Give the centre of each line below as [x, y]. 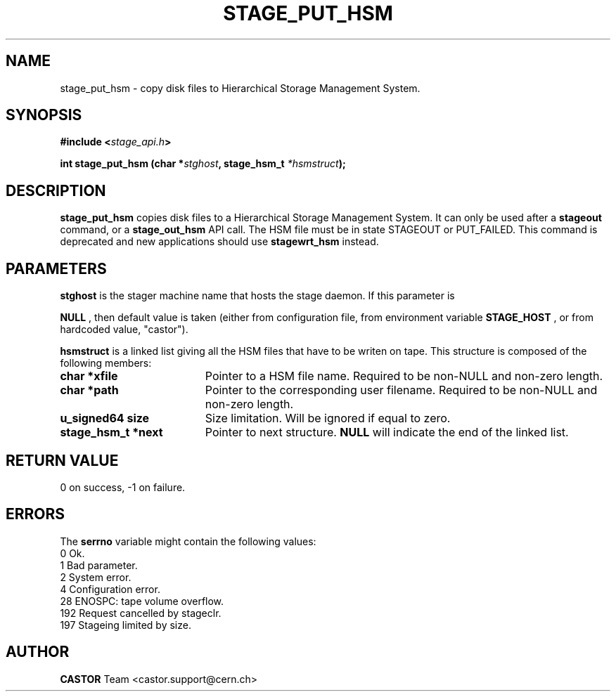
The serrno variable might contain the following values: [188, 541]
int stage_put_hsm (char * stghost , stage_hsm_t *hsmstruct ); [203, 164]
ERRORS [36, 514]
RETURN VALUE [62, 460]
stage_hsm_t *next [111, 432]
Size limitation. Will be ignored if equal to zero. [328, 418]
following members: [106, 363]
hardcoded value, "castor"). [124, 330]
